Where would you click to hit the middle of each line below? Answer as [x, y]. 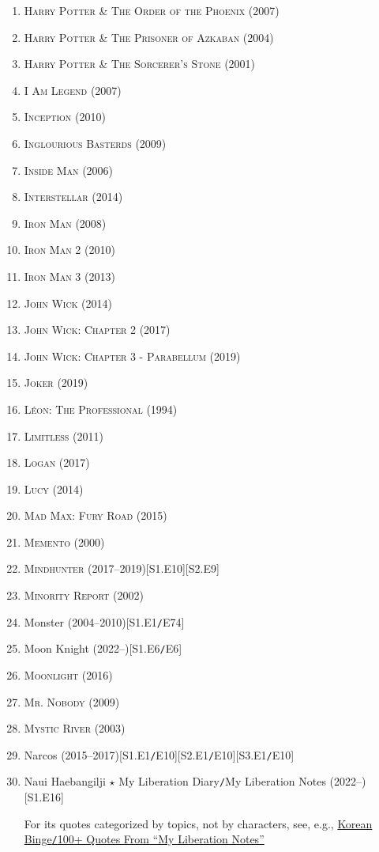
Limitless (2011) [64, 435]
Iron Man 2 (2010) [69, 250]
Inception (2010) [65, 117]
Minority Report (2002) [84, 595]
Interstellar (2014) [73, 197]
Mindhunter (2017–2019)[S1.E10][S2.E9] [122, 568]
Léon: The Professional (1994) [101, 409]
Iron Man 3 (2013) [69, 276]
